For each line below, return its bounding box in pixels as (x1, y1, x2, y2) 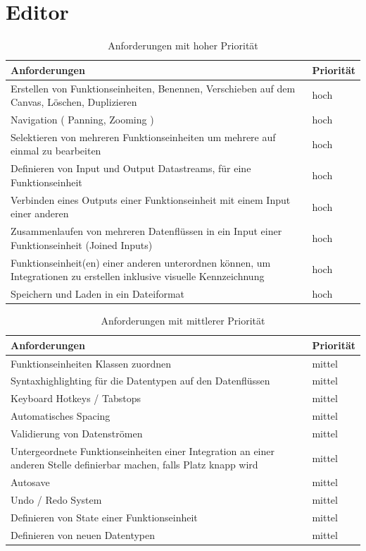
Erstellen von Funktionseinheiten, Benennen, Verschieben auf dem (11, 80, 296, 95)
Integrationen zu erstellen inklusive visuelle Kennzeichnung (11, 269, 265, 284)
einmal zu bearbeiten (11, 143, 101, 158)
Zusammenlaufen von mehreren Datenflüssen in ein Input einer (11, 224, 282, 238)
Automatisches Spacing (11, 408, 111, 423)
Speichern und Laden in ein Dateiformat (11, 286, 185, 301)
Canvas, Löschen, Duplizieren (11, 95, 137, 109)
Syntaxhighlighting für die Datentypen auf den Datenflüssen (11, 373, 270, 388)
